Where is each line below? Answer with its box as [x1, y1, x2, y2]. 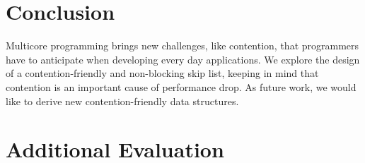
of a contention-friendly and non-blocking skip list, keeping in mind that [6, 66, 319, 80]
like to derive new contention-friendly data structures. [6, 93, 239, 108]
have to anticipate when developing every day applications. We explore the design [6, 52, 360, 66]
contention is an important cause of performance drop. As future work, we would [6, 79, 357, 94]
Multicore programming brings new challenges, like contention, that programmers [6, 38, 359, 53]
